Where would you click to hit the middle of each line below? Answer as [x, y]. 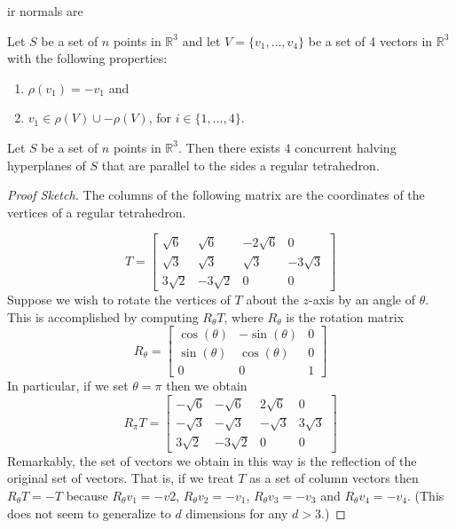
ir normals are [45, 11]
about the [272, 300]
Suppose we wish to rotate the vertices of [119, 300]
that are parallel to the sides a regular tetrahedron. [240, 165]
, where [244, 316]
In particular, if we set [68, 386]
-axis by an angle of [362, 300]
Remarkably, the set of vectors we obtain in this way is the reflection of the [212, 460]
